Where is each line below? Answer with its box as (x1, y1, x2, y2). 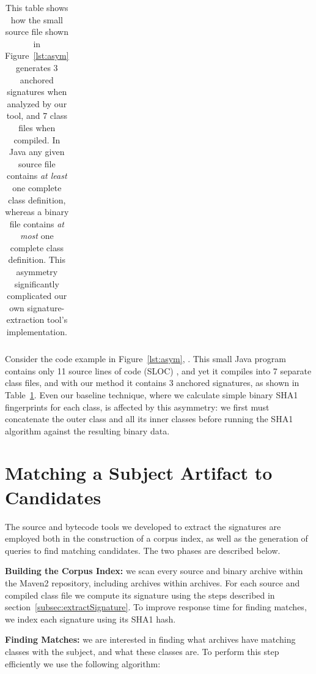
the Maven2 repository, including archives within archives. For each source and (5, 576, 300, 589)
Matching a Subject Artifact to (5, 460, 273, 485)
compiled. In (13, 133, 61, 146)
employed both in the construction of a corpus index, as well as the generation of (5, 532, 308, 545)
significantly (14, 277, 59, 290)
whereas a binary (5, 205, 69, 218)
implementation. (6, 325, 67, 338)
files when (18, 121, 56, 134)
